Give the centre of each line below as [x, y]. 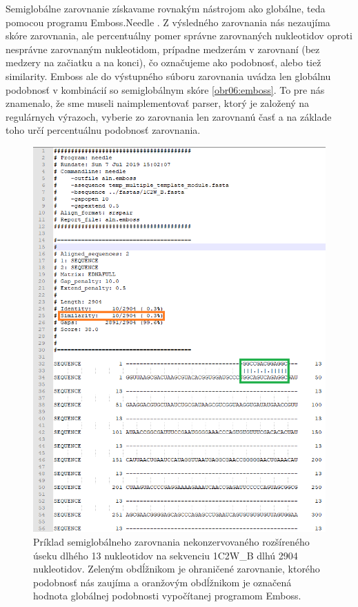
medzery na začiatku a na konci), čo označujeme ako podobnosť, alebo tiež [163, 62]
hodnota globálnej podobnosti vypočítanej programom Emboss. [167, 596]
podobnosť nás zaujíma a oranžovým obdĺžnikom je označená [162, 582]
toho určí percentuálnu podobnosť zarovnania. [103, 130]
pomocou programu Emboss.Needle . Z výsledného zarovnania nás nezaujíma [168, 22]
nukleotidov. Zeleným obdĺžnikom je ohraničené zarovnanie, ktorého [177, 569]
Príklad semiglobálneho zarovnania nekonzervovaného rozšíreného [171, 542]
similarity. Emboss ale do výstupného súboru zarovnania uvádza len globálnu [168, 76]
